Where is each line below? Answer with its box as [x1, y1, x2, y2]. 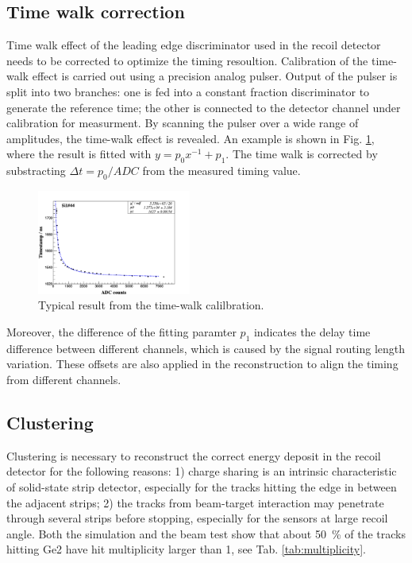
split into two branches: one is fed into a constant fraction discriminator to [6, 83, 370, 99]
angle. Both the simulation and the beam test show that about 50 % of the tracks [6, 525, 406, 542]
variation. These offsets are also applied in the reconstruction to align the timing [6, 355, 399, 372]
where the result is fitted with [6, 146, 152, 162]
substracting [6, 162, 66, 179]
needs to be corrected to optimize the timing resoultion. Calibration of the [6, 52, 368, 68]
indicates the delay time [253, 324, 371, 340]
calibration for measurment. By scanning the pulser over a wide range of [6, 115, 359, 131]
